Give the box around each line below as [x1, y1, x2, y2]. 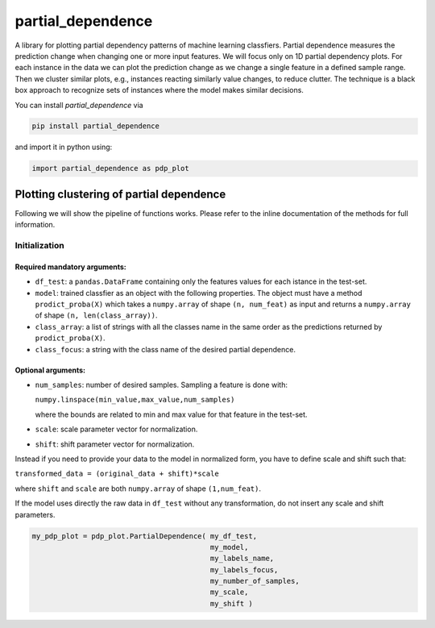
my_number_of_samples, [209, 576, 300, 586]
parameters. [14, 509, 56, 519]
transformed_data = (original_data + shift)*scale [14, 469, 219, 479]
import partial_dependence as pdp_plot [31, 164, 189, 173]
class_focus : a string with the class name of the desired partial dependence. [35, 344, 296, 354]
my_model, [209, 543, 249, 551]
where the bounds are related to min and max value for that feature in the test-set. [35, 410, 308, 419]
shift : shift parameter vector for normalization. [35, 439, 195, 449]
